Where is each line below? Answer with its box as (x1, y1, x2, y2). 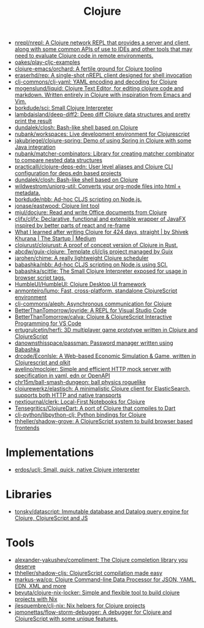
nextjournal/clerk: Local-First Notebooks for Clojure (14, 398, 145, 406)
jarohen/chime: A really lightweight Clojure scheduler (14, 254, 149, 262)
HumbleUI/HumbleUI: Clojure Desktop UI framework (14, 281, 146, 288)
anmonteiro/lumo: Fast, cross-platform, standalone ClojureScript (14, 287, 178, 294)
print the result (14, 117, 52, 125)
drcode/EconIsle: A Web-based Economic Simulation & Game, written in (14, 352, 197, 360)
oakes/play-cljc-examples (14, 58, 80, 66)
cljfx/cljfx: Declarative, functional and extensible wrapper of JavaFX (14, 215, 186, 222)
